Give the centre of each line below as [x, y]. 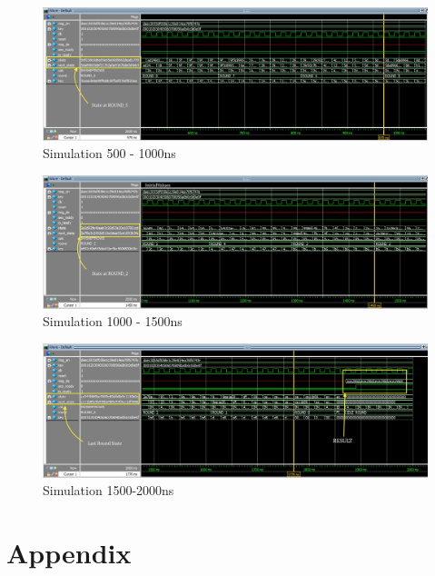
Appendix [69, 553]
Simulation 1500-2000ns [109, 490]
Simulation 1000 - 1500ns [113, 321]
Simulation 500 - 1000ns [109, 153]
